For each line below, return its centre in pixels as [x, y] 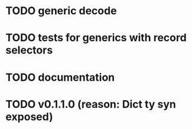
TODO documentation [60, 77]
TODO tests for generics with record [96, 38]
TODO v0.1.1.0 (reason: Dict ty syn [91, 104]
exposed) [30, 117]
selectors [29, 50]
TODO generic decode [61, 11]
